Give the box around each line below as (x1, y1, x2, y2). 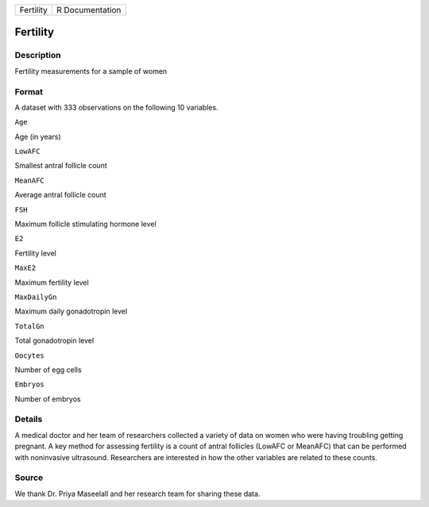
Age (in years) (14, 132, 61, 141)
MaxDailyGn (14, 292, 57, 302)
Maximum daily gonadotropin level (14, 306, 128, 317)
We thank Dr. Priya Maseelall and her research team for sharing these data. (14, 489, 261, 498)
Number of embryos (14, 394, 81, 404)
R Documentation (56, 5, 122, 15)
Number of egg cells (14, 365, 83, 374)
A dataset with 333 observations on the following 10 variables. (14, 102, 218, 112)
